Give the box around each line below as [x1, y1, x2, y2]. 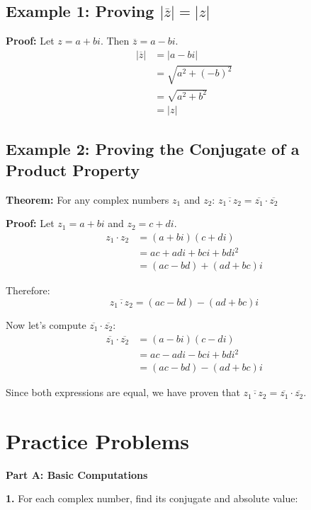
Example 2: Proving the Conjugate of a [6, 138, 300, 160]
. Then [100, 33, 130, 48]
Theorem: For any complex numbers [6, 192, 169, 207]
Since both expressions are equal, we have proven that [6, 385, 240, 400]
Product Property [6, 158, 140, 180]
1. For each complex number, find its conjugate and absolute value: [6, 491, 298, 506]
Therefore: [6, 283, 50, 298]
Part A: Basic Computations [6, 467, 148, 482]
